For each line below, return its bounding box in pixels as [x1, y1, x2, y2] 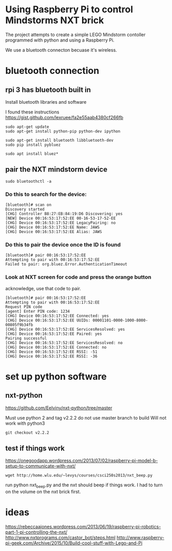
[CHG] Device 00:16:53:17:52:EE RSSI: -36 [5, 353, 98, 359]
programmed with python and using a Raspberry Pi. [5, 37, 114, 43]
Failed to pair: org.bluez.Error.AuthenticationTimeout [5, 262, 127, 267]
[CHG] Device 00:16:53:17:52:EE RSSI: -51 [5, 349, 98, 354]
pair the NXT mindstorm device [5, 165, 108, 174]
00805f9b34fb [5, 322, 33, 327]
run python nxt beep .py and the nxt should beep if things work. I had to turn [5, 482, 163, 489]
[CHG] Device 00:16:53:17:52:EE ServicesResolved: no [5, 340, 123, 345]
